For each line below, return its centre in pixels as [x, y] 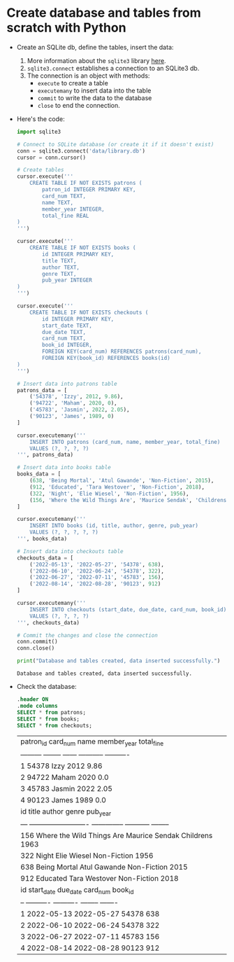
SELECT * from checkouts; [54, 725]
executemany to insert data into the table [94, 90]
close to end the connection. [79, 105]
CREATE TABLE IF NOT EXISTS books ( [83, 248]
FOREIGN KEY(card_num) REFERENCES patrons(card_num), [122, 351]
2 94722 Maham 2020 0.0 [64, 777]
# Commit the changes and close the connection [87, 635]
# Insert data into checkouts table [70, 551]
